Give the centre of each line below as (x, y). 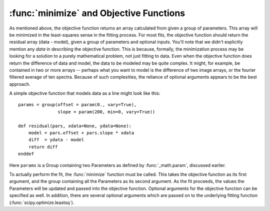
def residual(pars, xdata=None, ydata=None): (75, 126)
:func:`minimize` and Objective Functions (97, 13)
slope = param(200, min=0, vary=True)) (106, 112)
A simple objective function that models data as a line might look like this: (85, 93)
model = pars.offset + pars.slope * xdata (81, 133)
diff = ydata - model (56, 140)
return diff (43, 147)
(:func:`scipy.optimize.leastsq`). (42, 202)
